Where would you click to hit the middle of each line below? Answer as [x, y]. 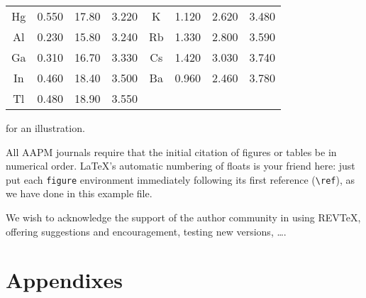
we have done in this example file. [79, 193]
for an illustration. [45, 128]
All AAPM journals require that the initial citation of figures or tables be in [171, 151]
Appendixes [64, 280]
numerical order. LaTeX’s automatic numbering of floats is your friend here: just [181, 166]
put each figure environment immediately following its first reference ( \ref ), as [180, 179]
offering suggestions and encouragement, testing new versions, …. [146, 231]
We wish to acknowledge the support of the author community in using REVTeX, [183, 217]
